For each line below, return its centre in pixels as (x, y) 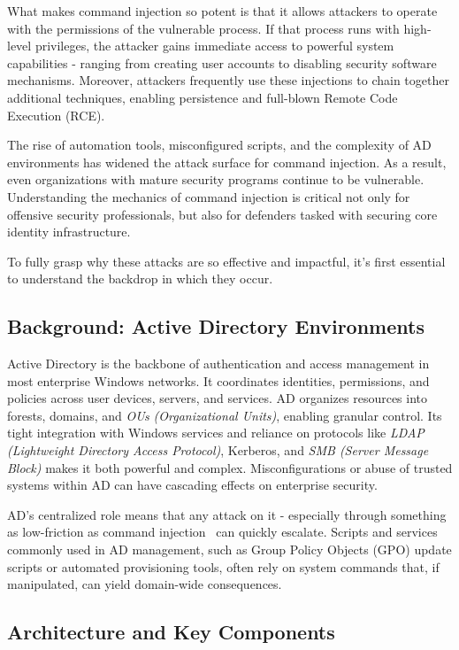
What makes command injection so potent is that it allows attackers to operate (222, 11)
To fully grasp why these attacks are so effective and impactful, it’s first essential (226, 261)
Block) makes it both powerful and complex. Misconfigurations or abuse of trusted (230, 467)
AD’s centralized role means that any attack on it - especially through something (227, 514)
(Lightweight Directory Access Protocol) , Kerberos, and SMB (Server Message (218, 450)
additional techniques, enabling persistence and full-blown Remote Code (203, 97)
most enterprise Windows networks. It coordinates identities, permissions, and (218, 380)
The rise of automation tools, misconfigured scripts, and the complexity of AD (219, 145)
